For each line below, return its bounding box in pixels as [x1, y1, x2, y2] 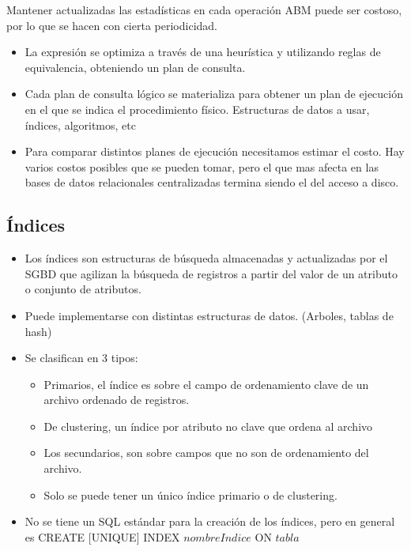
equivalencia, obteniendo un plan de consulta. [25, 58, 246, 75]
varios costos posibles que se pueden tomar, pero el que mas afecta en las [25, 158, 379, 175]
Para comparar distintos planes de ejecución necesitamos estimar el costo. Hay [25, 143, 405, 160]
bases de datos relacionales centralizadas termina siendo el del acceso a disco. [25, 174, 399, 191]
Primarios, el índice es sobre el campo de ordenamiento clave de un [43, 376, 369, 392]
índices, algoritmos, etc [25, 116, 136, 133]
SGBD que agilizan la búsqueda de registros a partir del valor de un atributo [25, 265, 398, 281]
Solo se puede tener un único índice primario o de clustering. [43, 486, 337, 503]
